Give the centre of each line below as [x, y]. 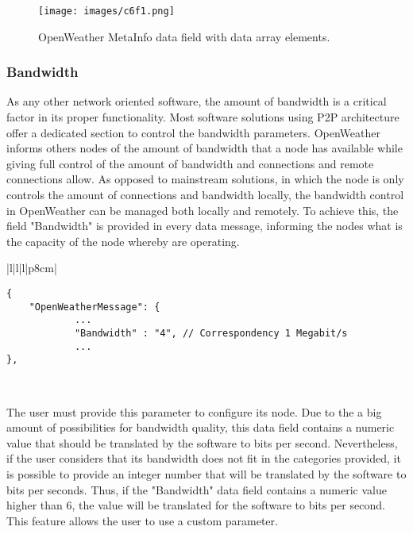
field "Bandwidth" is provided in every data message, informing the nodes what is [205, 226]
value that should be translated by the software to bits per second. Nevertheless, [202, 442]
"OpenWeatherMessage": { [95, 307]
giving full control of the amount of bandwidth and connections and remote [190, 163]
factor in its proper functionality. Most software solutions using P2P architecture [203, 117]
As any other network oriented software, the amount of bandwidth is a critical [197, 101]
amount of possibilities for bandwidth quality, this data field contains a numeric [201, 427]
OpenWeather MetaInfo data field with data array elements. [184, 36]
